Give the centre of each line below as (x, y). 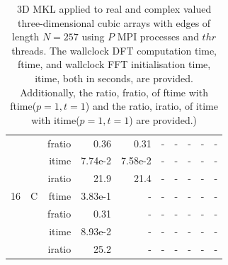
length (26, 36)
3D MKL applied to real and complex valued (114, 9)
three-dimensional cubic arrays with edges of (114, 22)
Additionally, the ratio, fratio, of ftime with (114, 92)
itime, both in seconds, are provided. (114, 78)
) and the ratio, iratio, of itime (152, 106)
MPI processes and (158, 36)
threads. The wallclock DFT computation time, (114, 50)
